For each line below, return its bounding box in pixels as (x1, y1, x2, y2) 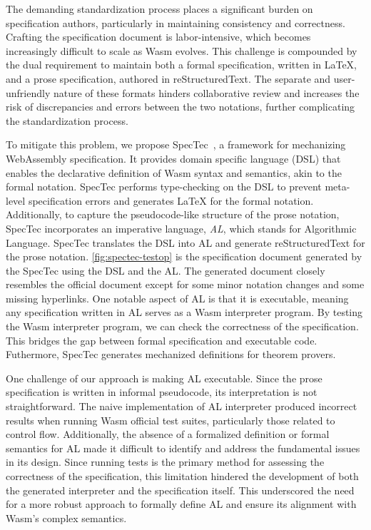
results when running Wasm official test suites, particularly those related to (6, 412, 335, 427)
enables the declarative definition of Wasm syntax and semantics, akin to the (6, 165, 342, 180)
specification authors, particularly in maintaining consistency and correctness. (6, 15, 345, 30)
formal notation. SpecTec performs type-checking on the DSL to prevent (6, 179, 322, 194)
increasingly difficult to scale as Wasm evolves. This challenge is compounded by (6, 43, 357, 58)
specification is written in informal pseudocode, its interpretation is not (6, 384, 317, 399)
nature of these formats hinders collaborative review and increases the (53, 85, 360, 100)
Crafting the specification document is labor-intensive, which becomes (6, 29, 311, 44)
